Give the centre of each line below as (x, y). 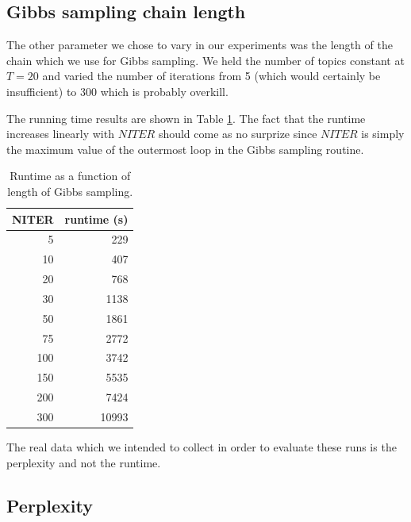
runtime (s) (96, 219)
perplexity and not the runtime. (84, 462)
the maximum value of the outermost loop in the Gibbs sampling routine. (185, 149)
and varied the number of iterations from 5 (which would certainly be (211, 76)
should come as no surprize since (238, 134)
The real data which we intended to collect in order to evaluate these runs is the (202, 447)
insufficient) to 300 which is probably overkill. (117, 91)
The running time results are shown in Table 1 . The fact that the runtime (186, 118)
